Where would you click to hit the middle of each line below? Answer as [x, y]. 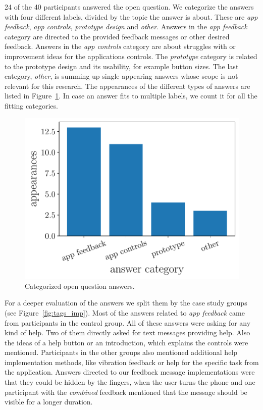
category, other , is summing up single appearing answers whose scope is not [121, 76]
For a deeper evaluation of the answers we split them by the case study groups [126, 303]
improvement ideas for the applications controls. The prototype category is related [131, 56]
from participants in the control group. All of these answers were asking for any [128, 322]
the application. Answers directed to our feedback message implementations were [130, 372]
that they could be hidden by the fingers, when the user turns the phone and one [130, 382]
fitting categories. [31, 105]
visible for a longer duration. [49, 402]
